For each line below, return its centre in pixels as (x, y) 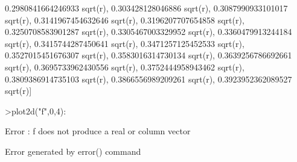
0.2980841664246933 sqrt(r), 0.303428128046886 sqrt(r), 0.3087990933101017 (146, 8)
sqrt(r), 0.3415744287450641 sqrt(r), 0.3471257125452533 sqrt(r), (125, 43)
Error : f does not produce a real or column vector (98, 131)
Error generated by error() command (73, 151)
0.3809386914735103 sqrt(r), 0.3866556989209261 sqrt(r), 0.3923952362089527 (148, 79)
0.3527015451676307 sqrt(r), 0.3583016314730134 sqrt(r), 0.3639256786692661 (148, 55)
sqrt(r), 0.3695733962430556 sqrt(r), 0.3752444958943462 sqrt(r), (125, 67)
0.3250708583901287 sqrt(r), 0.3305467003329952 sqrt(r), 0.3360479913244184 (148, 32)
